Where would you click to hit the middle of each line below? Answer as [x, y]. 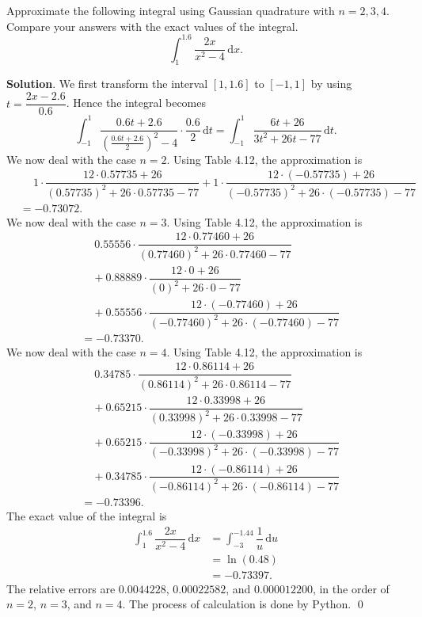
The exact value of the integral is [87, 515]
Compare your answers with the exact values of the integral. [152, 26]
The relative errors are [61, 588]
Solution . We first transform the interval [107, 84]
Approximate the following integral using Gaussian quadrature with [171, 10]
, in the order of [351, 588]
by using [331, 84]
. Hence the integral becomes [136, 103]
